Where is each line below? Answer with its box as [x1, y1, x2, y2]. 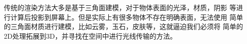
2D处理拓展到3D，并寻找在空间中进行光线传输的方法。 [4, 30, 177, 41]
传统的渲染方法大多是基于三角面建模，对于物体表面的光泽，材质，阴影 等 [4, 2, 236, 12]
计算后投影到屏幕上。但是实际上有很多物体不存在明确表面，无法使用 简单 [10, 12, 243, 22]
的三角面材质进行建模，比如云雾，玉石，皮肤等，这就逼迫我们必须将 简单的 [4, 21, 243, 31]
